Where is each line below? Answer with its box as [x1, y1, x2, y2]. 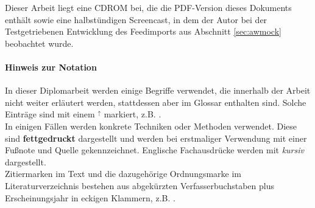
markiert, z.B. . [104, 108, 161, 120]
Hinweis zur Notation [5, 60, 97, 73]
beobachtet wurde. [5, 36, 74, 49]
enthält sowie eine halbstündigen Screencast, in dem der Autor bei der [5, 13, 267, 26]
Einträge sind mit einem [5, 108, 95, 120]
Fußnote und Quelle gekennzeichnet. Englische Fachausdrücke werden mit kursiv [5, 144, 304, 156]
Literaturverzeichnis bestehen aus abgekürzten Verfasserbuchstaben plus [5, 179, 274, 192]
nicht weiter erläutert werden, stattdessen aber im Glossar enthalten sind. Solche [5, 95, 306, 108]
